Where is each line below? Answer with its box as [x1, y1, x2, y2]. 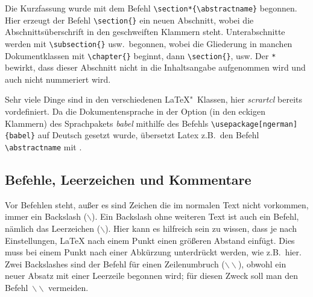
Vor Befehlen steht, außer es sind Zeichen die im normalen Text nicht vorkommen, [5, 198, 309, 211]
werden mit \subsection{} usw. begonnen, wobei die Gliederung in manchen [5, 37, 292, 49]
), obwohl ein [238, 257, 286, 270]
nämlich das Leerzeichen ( [5, 222, 101, 234]
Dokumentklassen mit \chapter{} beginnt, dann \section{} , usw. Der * [5, 49, 276, 62]
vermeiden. [48, 281, 89, 293]
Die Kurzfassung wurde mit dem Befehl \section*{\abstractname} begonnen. [5, 2, 297, 14]
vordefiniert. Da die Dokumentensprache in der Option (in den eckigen [5, 105, 265, 117]
